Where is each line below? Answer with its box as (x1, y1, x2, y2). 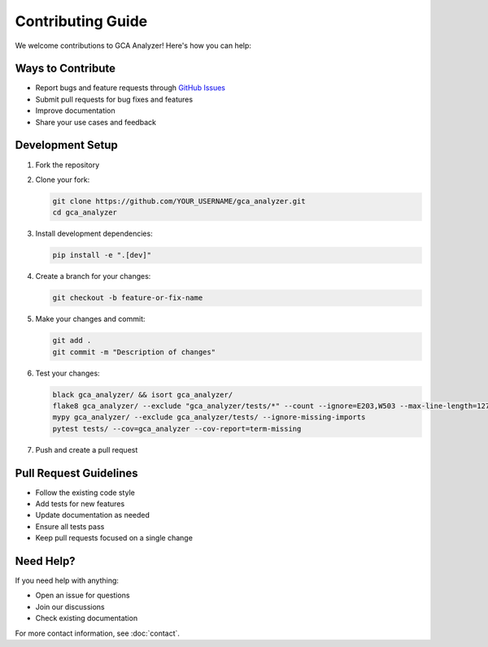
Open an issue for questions (35, 590, 130, 601)
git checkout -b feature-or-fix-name (52, 293, 203, 302)
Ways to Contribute (15, 62, 115, 76)
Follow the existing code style (35, 488, 136, 497)
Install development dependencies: (35, 228, 154, 239)
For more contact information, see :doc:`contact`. (15, 628, 181, 638)
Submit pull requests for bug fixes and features (35, 94, 194, 104)
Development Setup (15, 138, 118, 152)
